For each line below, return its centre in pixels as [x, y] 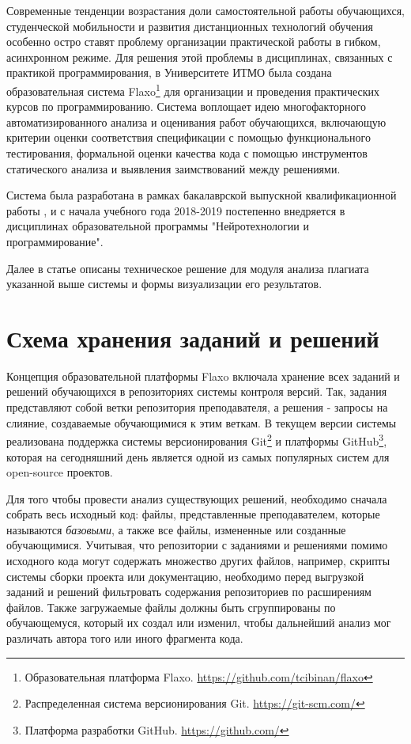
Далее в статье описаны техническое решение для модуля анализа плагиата [188, 268]
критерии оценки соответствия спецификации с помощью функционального [189, 137]
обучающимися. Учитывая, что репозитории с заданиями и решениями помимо [197, 545]
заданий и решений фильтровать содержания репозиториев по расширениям [189, 592]
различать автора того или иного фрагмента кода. [125, 638]
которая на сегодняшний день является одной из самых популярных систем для [198, 456]
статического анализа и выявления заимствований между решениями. [173, 168]
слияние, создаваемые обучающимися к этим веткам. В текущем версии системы [202, 422]
